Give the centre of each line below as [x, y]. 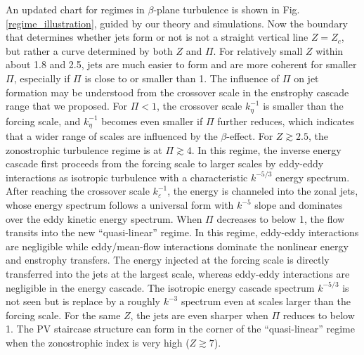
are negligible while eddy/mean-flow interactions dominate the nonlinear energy [177, 246]
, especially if [42, 78]
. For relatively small [258, 50]
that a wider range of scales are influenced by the [112, 136]
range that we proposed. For [67, 106]
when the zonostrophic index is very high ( [98, 342]
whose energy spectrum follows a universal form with [120, 205]
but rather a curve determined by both [89, 50]
